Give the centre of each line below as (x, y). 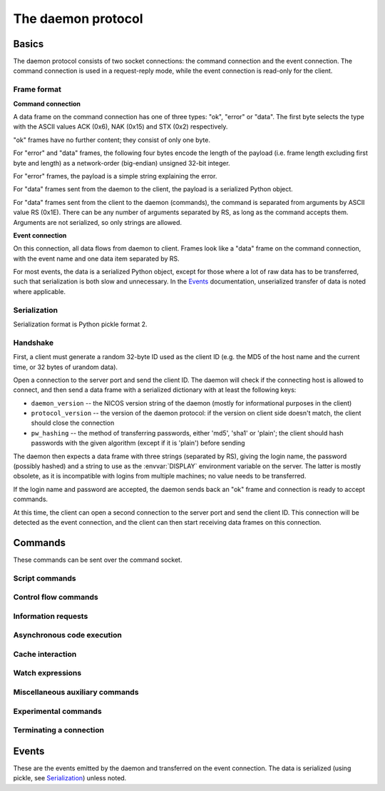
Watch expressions (47, 673)
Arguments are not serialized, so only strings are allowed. (97, 222)
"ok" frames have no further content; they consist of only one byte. (112, 140)
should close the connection (73, 423)
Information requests (51, 616)
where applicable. (39, 291)
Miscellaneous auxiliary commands (76, 692)
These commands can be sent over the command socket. (98, 560)
